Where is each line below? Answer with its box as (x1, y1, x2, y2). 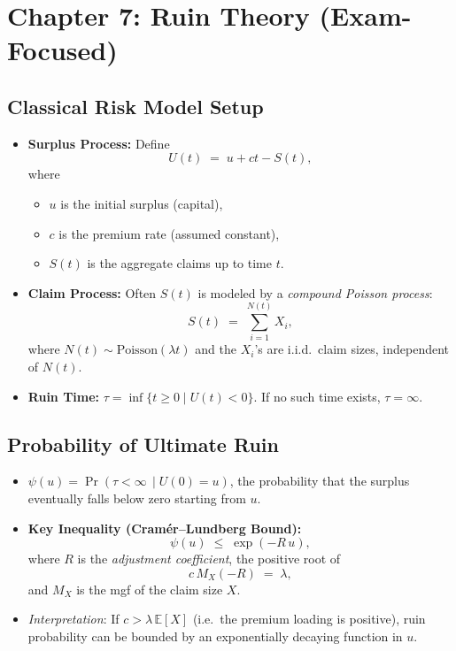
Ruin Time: (27, 387, 100, 405)
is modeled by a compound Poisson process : (197, 283, 433, 302)
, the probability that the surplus (229, 471, 410, 490)
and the (195, 340, 236, 358)
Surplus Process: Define (27, 134, 170, 152)
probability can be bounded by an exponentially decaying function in (27, 627, 403, 645)
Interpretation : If (27, 609, 120, 628)
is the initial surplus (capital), (60, 194, 223, 212)
